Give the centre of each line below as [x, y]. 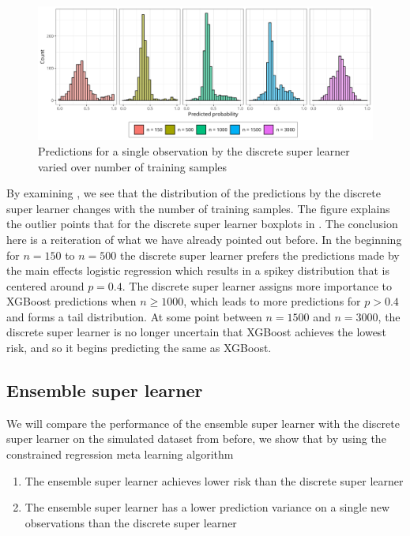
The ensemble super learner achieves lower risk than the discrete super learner [214, 480]
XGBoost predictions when [71, 301]
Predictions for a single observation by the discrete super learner [194, 150]
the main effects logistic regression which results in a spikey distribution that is [198, 270]
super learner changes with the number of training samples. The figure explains [198, 208]
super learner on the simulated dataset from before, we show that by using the [196, 439]
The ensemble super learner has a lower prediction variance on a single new [207, 507]
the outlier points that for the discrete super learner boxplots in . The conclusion [202, 224]
